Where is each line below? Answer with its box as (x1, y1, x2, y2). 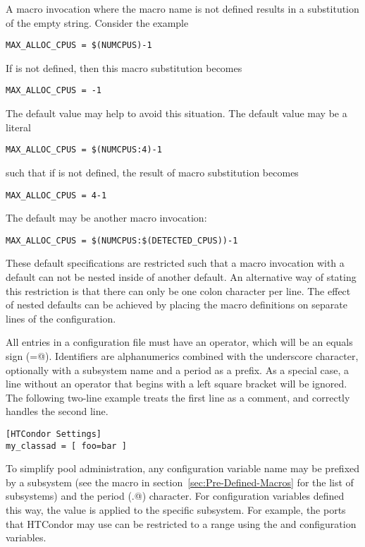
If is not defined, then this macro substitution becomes (6, 60, 242, 75)
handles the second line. (6, 404, 109, 419)
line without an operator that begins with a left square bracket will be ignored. (6, 376, 347, 391)
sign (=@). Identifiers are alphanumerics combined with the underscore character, (6, 349, 359, 363)
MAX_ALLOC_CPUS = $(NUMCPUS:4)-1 (6, 145, 162, 155)
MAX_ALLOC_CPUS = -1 (6, 85, 102, 96)
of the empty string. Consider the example (6, 15, 189, 30)
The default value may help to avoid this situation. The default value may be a (6, 106, 347, 121)
